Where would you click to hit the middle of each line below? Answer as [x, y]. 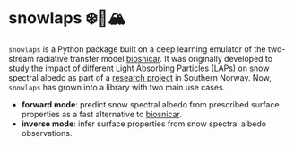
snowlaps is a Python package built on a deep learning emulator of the [137, 49]
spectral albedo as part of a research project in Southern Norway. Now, [140, 77]
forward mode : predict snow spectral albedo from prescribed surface [150, 104]
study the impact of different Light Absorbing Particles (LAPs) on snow [139, 68]
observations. [47, 133]
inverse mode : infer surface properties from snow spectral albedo [143, 124]
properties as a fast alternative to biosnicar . [102, 114]
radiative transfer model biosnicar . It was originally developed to [155, 58]
